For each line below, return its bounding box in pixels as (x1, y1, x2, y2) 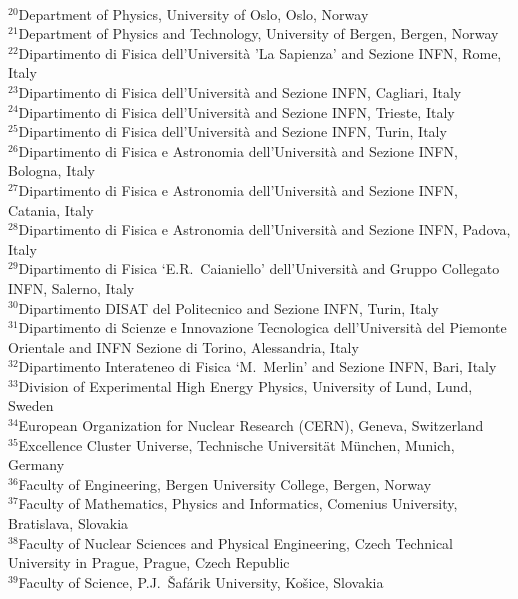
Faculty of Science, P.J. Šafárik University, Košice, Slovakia (18, 571, 384, 592)
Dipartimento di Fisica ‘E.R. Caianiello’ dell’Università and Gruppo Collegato (18, 258, 500, 279)
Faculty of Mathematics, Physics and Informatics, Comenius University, (18, 493, 458, 514)
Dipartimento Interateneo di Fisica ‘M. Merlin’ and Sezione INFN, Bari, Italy (18, 356, 497, 377)
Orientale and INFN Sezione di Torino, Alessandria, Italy (8, 336, 359, 357)
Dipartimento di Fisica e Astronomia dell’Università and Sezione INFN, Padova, (18, 219, 511, 240)
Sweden (8, 395, 54, 416)
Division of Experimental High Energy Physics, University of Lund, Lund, (18, 375, 473, 396)
